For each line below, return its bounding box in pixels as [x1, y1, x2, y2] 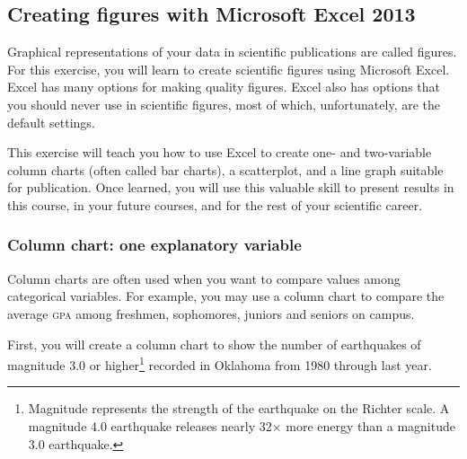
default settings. [7, 112, 95, 131]
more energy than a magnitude [286, 416, 455, 435]
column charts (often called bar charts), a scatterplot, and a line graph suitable [7, 160, 444, 179]
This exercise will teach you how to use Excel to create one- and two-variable [7, 143, 432, 162]
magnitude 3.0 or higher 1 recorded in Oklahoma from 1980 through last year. [7, 353, 432, 374]
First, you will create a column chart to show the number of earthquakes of [7, 334, 421, 353]
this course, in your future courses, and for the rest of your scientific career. [7, 195, 423, 214]
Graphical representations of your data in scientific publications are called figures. [7, 42, 457, 61]
